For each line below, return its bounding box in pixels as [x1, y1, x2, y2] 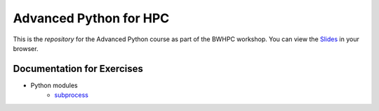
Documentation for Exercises [13, 63, 143, 75]
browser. [13, 44, 39, 52]
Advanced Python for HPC [13, 10, 170, 26]
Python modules [30, 81, 78, 89]
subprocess [54, 91, 89, 99]
